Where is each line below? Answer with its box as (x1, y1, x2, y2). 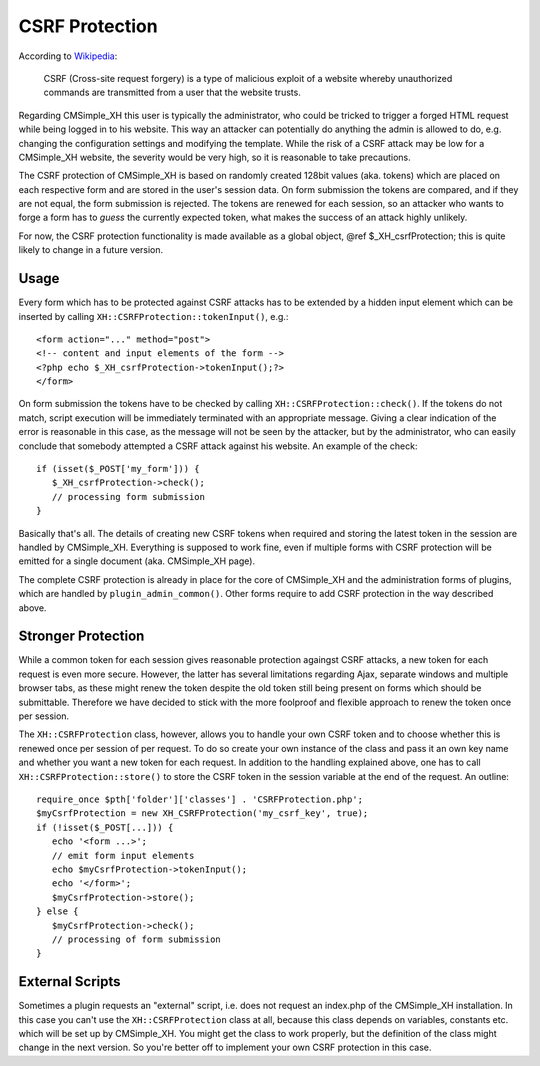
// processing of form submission (51, 933, 222, 945)
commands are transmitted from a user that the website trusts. (43, 86, 302, 99)
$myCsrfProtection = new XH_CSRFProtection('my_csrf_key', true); (36, 808, 369, 819)
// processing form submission (51, 491, 205, 502)
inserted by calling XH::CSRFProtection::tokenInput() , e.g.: (18, 310, 289, 322)
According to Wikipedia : (18, 50, 118, 62)
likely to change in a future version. (18, 244, 164, 256)
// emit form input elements (51, 850, 195, 861)
